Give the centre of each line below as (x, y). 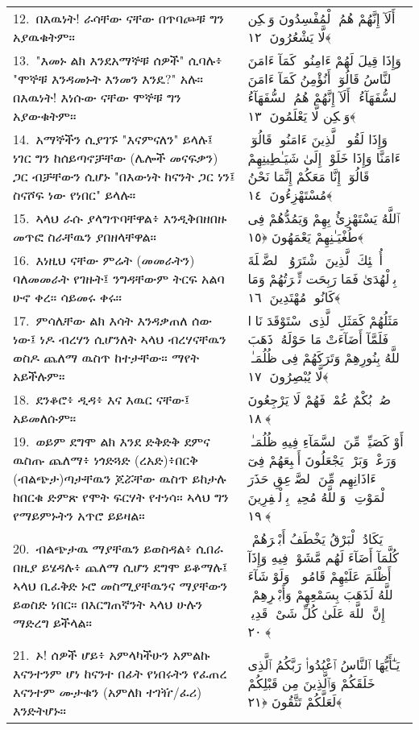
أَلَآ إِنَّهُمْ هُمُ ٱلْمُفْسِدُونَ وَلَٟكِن (322, 18)
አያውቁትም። (45, 116)
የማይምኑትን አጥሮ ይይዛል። (79, 515)
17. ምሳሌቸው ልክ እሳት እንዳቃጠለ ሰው (112, 320)
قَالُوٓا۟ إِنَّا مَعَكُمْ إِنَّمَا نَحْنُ (309, 176)
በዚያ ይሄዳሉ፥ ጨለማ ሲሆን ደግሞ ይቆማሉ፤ (120, 566)
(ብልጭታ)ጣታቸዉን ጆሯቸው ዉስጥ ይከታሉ (120, 478)
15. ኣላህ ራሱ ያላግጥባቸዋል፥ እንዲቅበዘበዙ (120, 218)
